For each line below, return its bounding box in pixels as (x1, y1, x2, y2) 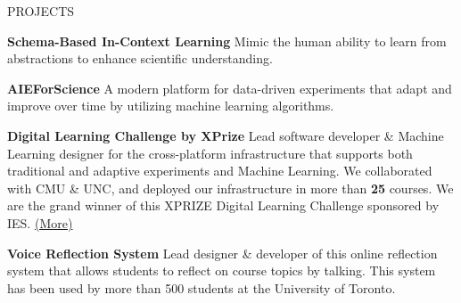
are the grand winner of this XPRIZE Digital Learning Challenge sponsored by (7, 196, 440, 215)
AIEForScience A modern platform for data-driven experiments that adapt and (7, 78, 452, 97)
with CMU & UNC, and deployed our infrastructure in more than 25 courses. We (7, 178, 454, 197)
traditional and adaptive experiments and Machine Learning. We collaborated (7, 161, 432, 180)
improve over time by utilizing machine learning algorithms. (7, 96, 334, 115)
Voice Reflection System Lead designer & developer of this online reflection (7, 243, 438, 262)
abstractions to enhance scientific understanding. (7, 49, 273, 68)
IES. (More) (7, 213, 73, 232)
